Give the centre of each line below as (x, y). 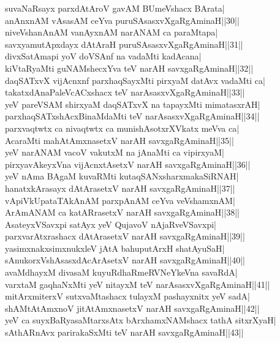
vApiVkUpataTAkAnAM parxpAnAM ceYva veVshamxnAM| (120, 200)
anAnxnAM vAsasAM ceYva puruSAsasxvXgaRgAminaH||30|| (122, 20)
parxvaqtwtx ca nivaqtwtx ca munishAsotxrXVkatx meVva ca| (122, 128)
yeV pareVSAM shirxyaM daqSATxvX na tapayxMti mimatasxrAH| (133, 104)
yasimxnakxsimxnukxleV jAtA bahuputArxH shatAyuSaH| (115, 248)
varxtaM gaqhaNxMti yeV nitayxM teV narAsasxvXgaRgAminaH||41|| (138, 284)
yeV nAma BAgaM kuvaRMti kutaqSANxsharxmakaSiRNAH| (122, 176)
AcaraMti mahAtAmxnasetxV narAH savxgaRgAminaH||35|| (119, 140)
